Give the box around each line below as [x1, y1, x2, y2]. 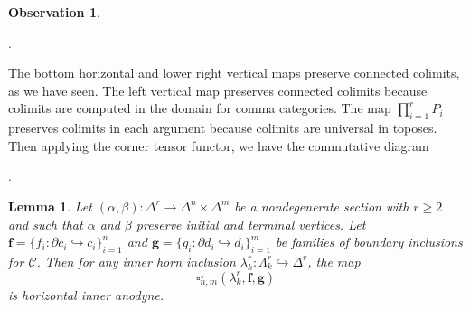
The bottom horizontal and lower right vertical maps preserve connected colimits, [8, 63, 460, 82]
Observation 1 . [8, 3, 100, 21]
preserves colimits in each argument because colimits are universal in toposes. [8, 118, 437, 137]
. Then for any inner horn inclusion [36, 251, 236, 270]
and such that [8, 214, 83, 233]
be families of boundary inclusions [276, 232, 463, 251]
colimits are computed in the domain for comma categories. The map [8, 99, 391, 117]
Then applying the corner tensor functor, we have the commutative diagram [8, 136, 429, 155]
